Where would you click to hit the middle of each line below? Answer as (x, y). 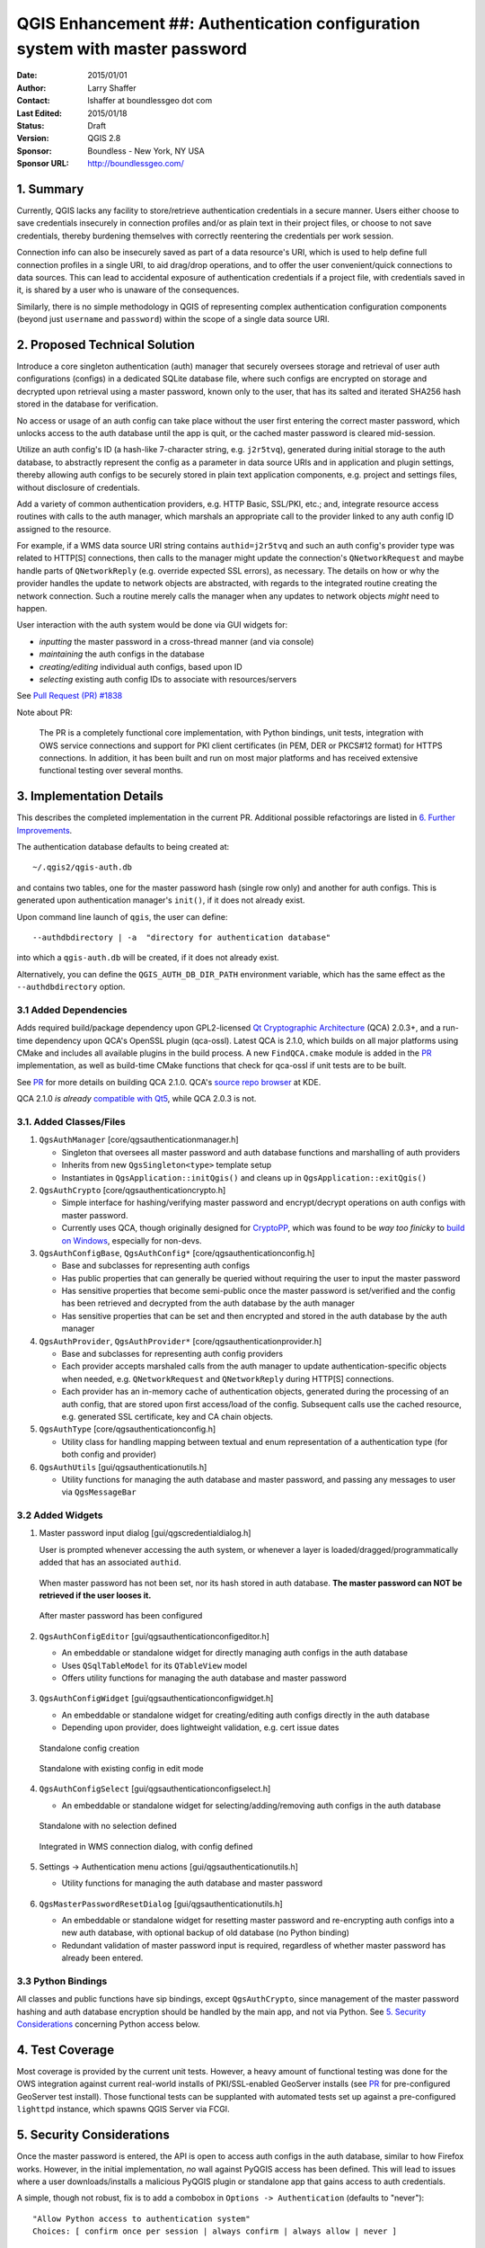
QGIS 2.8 (104, 138)
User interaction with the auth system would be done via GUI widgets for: (152, 625)
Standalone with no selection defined (108, 1826)
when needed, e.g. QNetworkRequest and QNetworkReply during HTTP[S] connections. (228, 1378)
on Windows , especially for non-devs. (132, 1240)
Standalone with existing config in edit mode (121, 1768)
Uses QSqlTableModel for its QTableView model (154, 1665)
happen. (32, 609)
